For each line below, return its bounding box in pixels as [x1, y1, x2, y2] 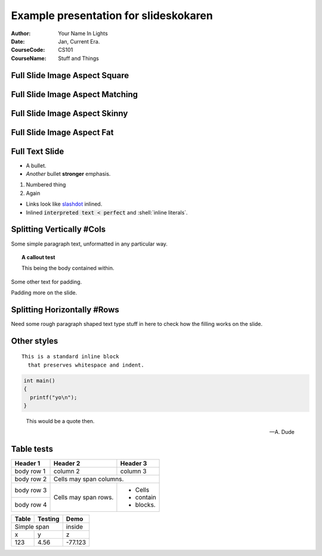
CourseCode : [11, 46, 45, 54]
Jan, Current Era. [58, 38, 100, 45]
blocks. [135, 501, 156, 509]
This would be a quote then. [26, 417, 95, 424]
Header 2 [53, 459, 80, 468]
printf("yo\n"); [30, 394, 78, 400]
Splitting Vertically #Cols [11, 224, 106, 235]
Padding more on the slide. [11, 289, 78, 296]
